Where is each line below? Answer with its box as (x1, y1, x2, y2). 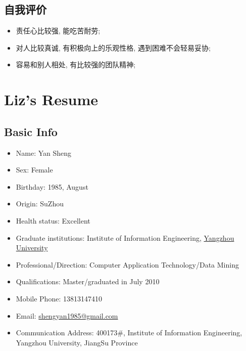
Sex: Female (16, 164, 53, 175)
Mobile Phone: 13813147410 (16, 293, 102, 303)
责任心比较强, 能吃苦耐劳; (16, 25, 101, 36)
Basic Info (4, 123, 58, 139)
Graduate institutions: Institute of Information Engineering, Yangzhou (16, 232, 234, 243)
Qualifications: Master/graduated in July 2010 (16, 276, 160, 287)
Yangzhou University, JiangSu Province (16, 337, 138, 347)
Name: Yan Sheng (16, 147, 72, 158)
